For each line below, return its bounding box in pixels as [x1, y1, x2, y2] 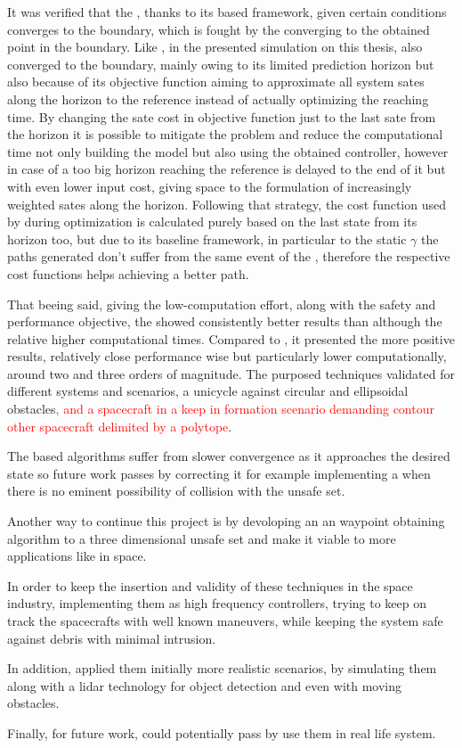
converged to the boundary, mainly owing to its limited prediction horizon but [7, 54, 434, 73]
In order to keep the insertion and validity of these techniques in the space [7, 576, 413, 595]
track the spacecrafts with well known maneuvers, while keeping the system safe [7, 612, 443, 629]
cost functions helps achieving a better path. [7, 264, 249, 283]
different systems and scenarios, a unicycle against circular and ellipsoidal [7, 382, 409, 400]
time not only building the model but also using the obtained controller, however [7, 142, 449, 160]
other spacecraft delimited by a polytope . [7, 416, 232, 435]
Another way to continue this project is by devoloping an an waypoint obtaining [7, 512, 445, 530]
